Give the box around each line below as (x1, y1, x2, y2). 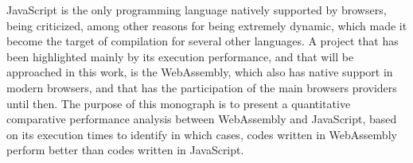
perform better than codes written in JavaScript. (6, 142, 244, 158)
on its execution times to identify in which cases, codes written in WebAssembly (6, 126, 397, 142)
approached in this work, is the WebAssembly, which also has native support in (6, 64, 393, 80)
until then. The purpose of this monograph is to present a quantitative (6, 95, 351, 111)
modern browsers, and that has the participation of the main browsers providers (6, 79, 397, 95)
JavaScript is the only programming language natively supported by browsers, (6, 2, 387, 17)
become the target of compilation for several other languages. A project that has (6, 33, 399, 49)
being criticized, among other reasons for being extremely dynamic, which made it (6, 17, 407, 33)
